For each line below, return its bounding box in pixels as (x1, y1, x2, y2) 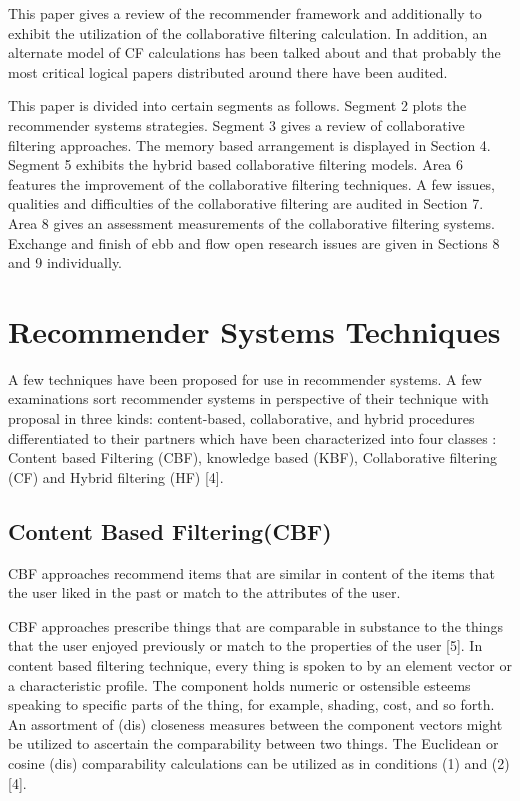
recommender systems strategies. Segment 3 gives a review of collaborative (8, 114, 465, 135)
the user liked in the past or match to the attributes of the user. (8, 582, 401, 603)
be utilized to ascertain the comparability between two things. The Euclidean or (8, 733, 499, 754)
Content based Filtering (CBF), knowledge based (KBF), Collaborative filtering (8, 447, 497, 468)
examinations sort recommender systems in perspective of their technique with (8, 388, 489, 409)
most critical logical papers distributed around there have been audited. (8, 61, 448, 82)
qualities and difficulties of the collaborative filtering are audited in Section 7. (8, 193, 484, 214)
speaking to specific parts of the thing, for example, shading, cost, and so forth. (8, 694, 495, 715)
